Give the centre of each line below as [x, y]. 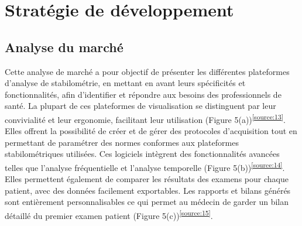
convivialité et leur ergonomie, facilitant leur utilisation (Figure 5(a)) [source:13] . [145, 118]
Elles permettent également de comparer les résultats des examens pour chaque [147, 179]
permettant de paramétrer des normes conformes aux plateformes [122, 142]
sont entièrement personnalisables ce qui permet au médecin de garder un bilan [147, 202]
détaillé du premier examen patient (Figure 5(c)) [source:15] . [109, 215]
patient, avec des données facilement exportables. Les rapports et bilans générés [148, 190]
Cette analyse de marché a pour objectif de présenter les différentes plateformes [147, 71]
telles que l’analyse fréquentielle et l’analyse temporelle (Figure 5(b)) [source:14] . [145, 166]
